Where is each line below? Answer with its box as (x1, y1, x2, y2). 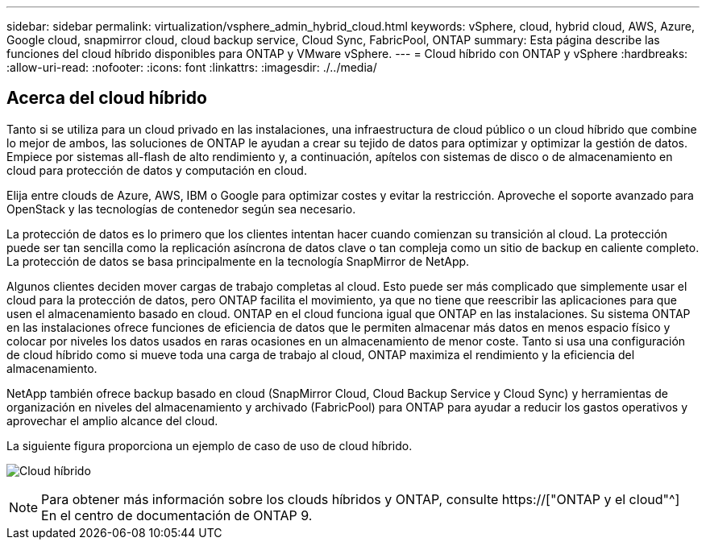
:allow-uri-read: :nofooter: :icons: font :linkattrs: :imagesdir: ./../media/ (6, 60, 377, 74)
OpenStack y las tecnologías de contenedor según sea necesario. (6, 201, 356, 216)
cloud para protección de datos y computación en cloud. (6, 163, 307, 177)
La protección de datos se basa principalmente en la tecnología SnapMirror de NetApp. (6, 254, 470, 268)
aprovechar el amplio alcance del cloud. (6, 413, 218, 428)
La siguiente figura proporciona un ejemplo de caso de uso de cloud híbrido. (6, 438, 413, 453)
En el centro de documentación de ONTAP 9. (41, 507, 313, 523)
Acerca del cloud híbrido (6, 88, 207, 109)
